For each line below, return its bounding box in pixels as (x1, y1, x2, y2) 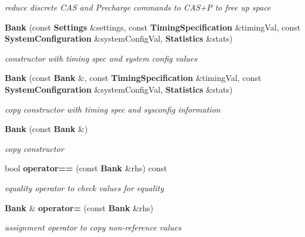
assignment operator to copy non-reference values (5, 221, 182, 233)
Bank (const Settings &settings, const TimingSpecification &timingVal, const (5, 21, 301, 33)
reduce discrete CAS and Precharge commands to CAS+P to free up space (5, 1, 271, 13)
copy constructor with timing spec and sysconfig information (5, 103, 220, 115)
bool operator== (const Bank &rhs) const (5, 162, 167, 174)
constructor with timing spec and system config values (5, 52, 197, 64)
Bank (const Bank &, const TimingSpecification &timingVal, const (5, 72, 262, 84)
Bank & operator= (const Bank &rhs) (5, 201, 153, 214)
